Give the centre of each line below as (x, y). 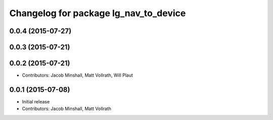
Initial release (36, 102)
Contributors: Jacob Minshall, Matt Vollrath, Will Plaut (78, 75)
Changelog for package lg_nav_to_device (98, 13)
